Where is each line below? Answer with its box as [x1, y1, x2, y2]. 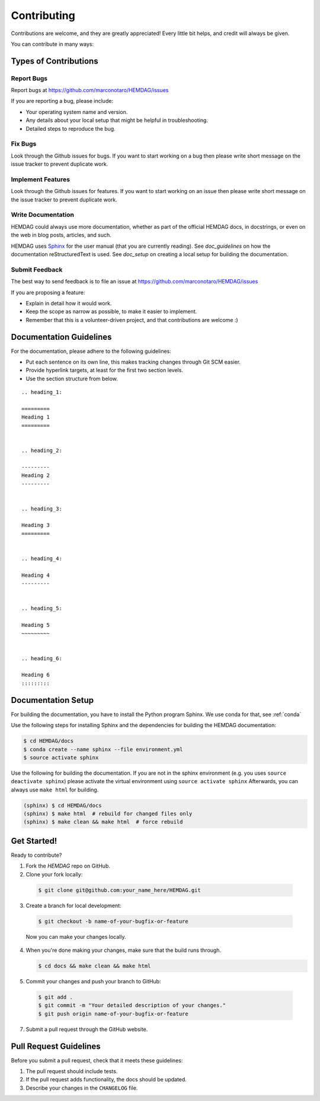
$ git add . [38, 994, 73, 1001]
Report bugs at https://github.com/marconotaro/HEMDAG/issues [11, 87, 169, 94]
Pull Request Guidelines [11, 1041, 101, 1051]
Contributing [11, 9, 75, 22]
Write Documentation [11, 211, 74, 219]
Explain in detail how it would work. [25, 299, 112, 307]
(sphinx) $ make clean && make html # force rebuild [23, 819, 183, 825]
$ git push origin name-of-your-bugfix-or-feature [38, 1010, 189, 1017]
